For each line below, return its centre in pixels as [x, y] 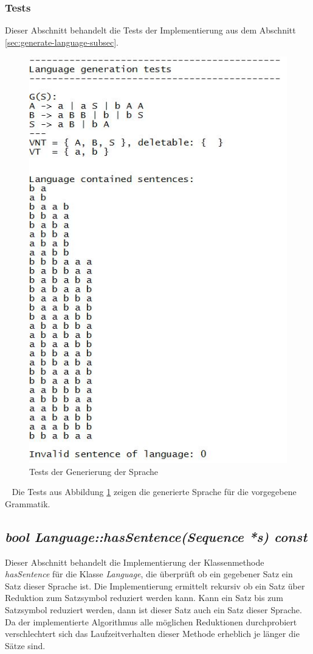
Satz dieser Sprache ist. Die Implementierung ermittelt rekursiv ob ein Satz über [155, 585]
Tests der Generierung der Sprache [94, 471]
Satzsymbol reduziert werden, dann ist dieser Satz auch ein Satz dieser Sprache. [153, 609]
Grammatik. [28, 503]
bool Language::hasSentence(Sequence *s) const [156, 536]
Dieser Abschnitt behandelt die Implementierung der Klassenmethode [135, 562]
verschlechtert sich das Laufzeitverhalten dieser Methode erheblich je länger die [152, 634]
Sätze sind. [25, 645]
